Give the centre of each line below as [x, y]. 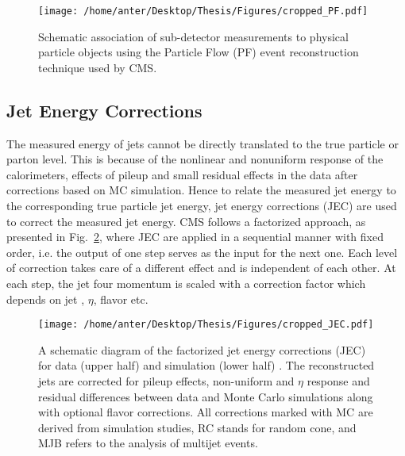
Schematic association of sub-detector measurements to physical [193, 36]
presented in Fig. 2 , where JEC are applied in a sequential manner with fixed [195, 237]
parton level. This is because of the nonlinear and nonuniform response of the [195, 159]
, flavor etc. [121, 299]
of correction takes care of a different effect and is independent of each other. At [201, 268]
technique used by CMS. [98, 67]
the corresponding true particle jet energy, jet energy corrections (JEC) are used [202, 206]
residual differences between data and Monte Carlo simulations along [206, 396]
